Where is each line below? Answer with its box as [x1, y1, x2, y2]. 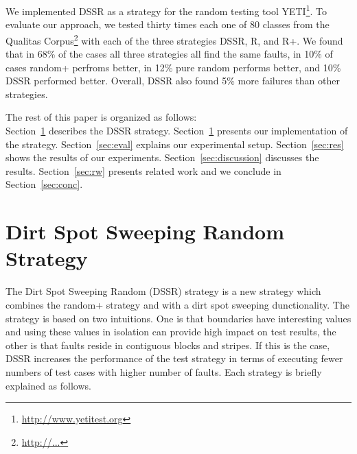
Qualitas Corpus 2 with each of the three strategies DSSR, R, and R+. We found [5, 31, 343, 47]
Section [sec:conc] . [5, 177, 83, 191]
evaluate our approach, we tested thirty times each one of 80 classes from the [5, 17, 330, 32]
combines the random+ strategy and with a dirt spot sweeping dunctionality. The [5, 297, 349, 311]
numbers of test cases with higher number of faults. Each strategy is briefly [5, 364, 322, 379]
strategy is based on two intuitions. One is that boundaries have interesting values [5, 311, 352, 325]
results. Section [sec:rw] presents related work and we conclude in [5, 163, 281, 178]
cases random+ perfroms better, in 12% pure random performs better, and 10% [5, 60, 341, 74]
